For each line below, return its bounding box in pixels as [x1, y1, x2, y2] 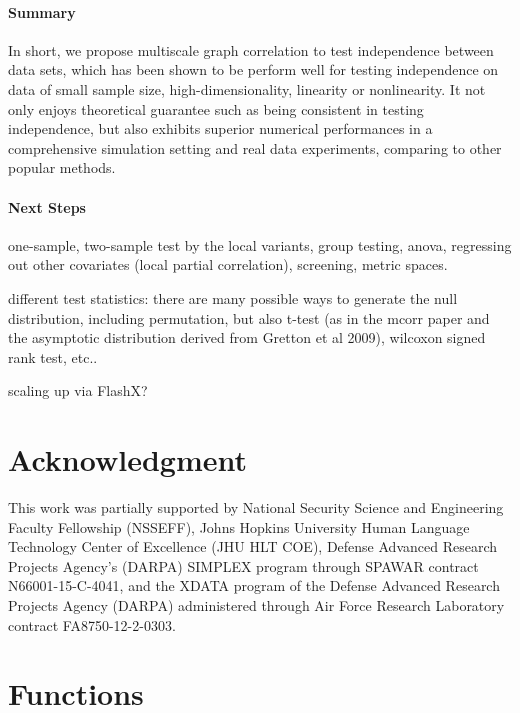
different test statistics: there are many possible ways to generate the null [8, 287, 458, 308]
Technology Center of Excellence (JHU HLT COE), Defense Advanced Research [8, 536, 498, 557]
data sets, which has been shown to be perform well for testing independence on [8, 59, 499, 80]
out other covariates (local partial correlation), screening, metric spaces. [8, 254, 448, 275]
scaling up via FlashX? [8, 380, 148, 401]
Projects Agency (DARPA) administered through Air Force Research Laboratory [8, 595, 505, 615]
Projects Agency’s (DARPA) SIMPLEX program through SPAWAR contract [8, 555, 479, 576]
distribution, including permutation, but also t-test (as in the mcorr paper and [8, 307, 490, 328]
